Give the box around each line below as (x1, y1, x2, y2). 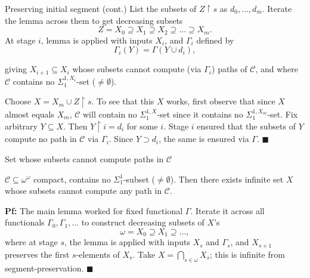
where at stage (5, 236, 58, 248)
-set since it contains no (157, 108, 243, 121)
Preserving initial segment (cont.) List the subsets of (5, 2, 197, 14)
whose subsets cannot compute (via (72, 63, 201, 75)
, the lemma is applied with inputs (64, 236, 190, 248)
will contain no (83, 108, 137, 121)
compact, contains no (33, 172, 111, 185)
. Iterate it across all (190, 204, 265, 217)
